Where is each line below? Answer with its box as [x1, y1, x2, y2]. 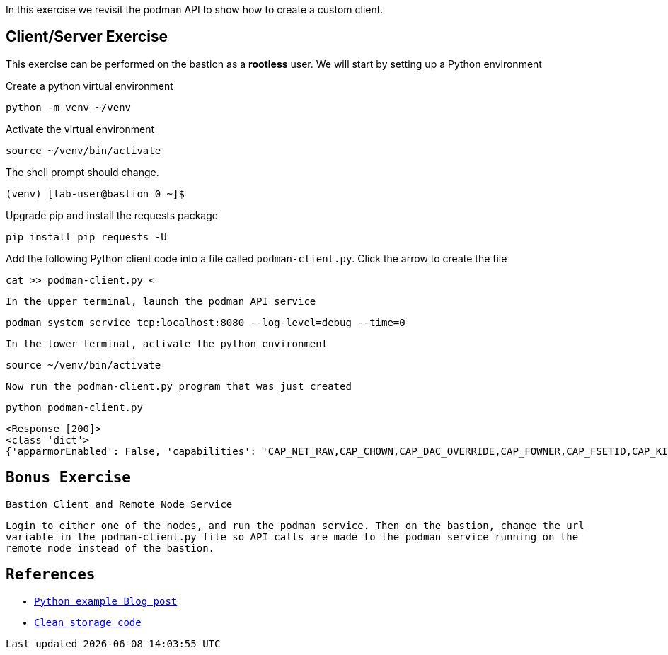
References [6, 566, 96, 584]
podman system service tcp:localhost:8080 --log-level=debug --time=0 [6, 316, 405, 328]
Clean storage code [34, 616, 142, 628]
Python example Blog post [34, 595, 178, 607]
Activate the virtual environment [6, 122, 155, 135]
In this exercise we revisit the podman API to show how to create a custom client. [6, 4, 384, 16]
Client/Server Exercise [6, 28, 168, 46]
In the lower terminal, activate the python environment [6, 337, 328, 349]
